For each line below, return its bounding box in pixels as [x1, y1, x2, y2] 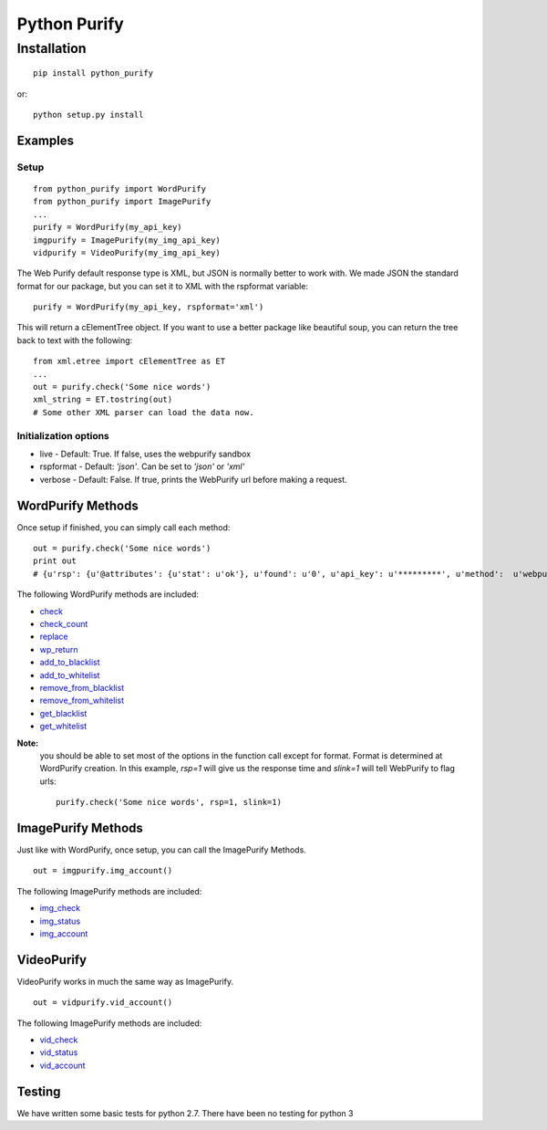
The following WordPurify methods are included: [16, 589, 200, 600]
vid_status [39, 1047, 78, 1058]
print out [33, 556, 77, 566]
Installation [16, 40, 87, 57]
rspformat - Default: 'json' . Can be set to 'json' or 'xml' [39, 461, 245, 472]
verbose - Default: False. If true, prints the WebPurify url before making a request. [39, 474, 347, 485]
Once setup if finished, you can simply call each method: [16, 521, 231, 533]
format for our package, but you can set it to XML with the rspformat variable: [16, 280, 309, 291]
